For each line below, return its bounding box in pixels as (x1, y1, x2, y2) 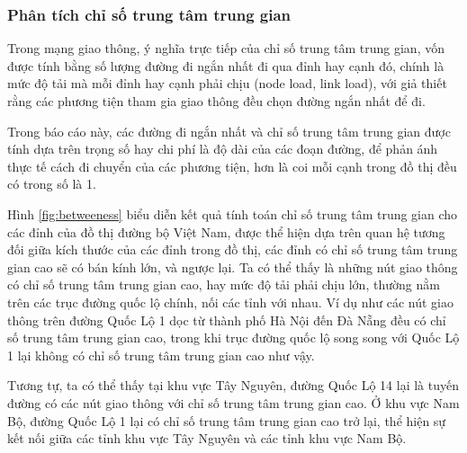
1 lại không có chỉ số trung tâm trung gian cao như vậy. (7, 345, 315, 364)
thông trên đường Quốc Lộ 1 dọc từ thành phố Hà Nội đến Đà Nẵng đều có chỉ (7, 310, 446, 329)
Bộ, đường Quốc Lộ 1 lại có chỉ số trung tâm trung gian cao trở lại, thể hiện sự (7, 411, 446, 430)
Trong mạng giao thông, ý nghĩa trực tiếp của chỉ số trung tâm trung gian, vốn (7, 39, 445, 58)
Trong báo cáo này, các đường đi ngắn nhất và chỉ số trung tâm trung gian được (7, 121, 451, 140)
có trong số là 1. (7, 174, 96, 193)
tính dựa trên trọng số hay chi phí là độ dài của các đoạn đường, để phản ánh (7, 139, 438, 158)
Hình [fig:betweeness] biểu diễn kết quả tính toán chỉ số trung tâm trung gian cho (7, 204, 458, 223)
